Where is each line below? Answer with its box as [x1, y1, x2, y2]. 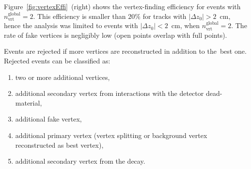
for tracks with [142, 11, 187, 21]
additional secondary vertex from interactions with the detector [15, 88, 204, 98]
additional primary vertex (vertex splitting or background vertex [15, 130, 207, 140]
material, [15, 97, 42, 108]
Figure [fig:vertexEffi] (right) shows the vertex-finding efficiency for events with [4, 1, 241, 11]
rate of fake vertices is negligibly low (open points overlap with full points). [4, 30, 227, 40]
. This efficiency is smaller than [33, 11, 126, 21]
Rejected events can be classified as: [4, 55, 110, 65]
